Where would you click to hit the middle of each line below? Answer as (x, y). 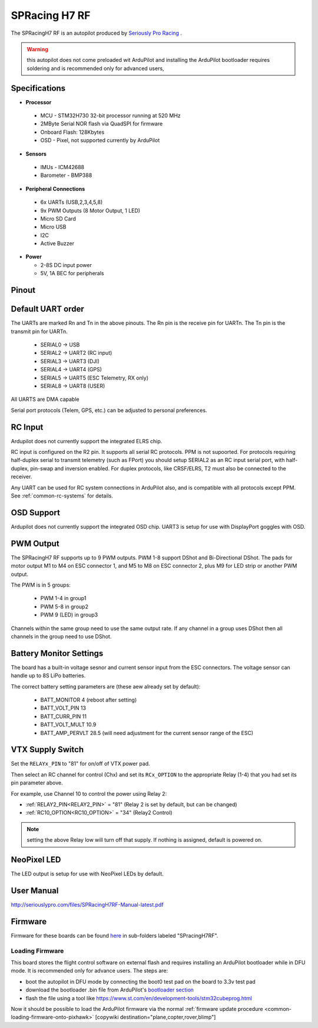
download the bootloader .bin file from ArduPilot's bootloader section (110, 990)
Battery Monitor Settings (57, 653)
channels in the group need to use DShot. (61, 636)
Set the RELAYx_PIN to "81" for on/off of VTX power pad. (80, 764)
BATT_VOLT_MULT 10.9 (68, 724)
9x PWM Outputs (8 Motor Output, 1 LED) (90, 210)
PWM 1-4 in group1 (63, 598)
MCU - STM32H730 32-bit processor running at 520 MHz (110, 116)
